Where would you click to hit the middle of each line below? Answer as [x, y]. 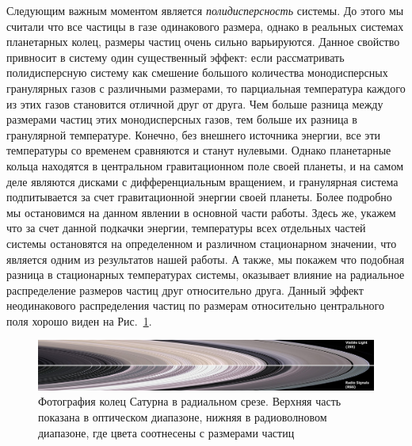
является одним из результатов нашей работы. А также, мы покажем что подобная [206, 259]
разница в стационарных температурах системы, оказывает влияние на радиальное [206, 274]
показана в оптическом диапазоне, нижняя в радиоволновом [183, 417]
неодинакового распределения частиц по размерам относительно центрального [196, 305]
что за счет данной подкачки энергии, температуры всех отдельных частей [186, 228]
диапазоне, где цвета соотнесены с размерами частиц [166, 432]
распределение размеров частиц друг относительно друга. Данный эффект [185, 290]
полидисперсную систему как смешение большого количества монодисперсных [197, 72]
